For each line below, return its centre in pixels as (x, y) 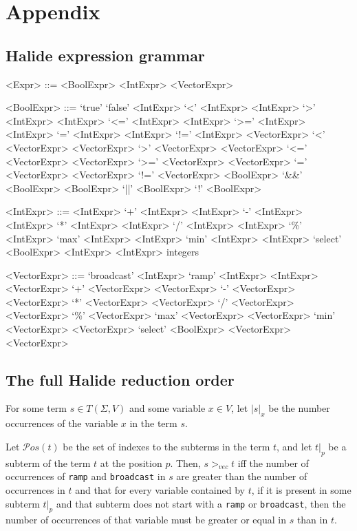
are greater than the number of (242, 476)
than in (312, 520)
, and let (294, 446)
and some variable (167, 408)
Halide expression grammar (105, 55)
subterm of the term (48, 462)
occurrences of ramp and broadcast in (86, 476)
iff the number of (273, 462)
